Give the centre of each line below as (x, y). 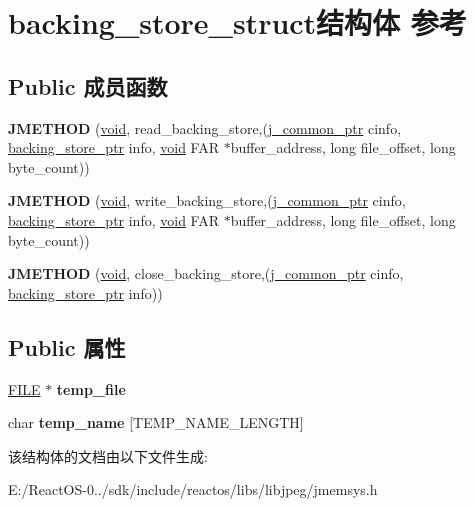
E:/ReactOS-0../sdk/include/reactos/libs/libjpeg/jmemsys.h (193, 489)
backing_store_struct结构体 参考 (237, 22)
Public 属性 (67, 346)
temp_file (91, 388)
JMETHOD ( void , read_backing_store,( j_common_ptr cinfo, (205, 127)
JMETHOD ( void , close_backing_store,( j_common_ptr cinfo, (206, 273)
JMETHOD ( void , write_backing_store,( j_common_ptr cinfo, (207, 200)
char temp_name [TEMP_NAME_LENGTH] (156, 422)
